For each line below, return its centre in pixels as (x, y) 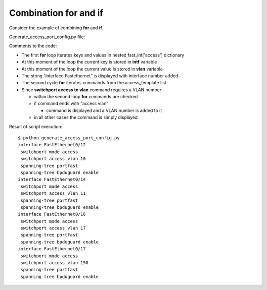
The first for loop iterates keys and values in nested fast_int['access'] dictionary (103, 55)
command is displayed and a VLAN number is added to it (104, 110)
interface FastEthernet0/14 (52, 179)
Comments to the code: (33, 46)
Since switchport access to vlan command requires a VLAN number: (92, 90)
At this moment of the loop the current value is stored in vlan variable (92, 69)
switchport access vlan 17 (53, 228)
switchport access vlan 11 (53, 194)
